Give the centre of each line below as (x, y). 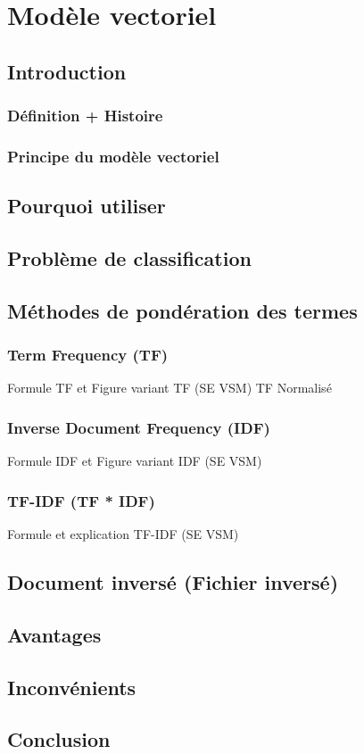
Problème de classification (129, 258)
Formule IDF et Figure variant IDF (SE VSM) (135, 461)
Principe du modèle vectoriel (113, 156)
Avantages (54, 634)
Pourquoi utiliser (87, 206)
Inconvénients (72, 687)
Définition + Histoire (85, 116)
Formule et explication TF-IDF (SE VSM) (123, 534)
